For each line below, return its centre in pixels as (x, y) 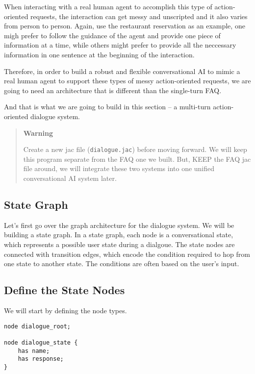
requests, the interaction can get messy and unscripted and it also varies (139, 16)
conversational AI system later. (70, 178)
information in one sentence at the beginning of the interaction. (99, 54)
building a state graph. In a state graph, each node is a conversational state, (119, 235)
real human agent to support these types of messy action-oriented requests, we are (127, 81)
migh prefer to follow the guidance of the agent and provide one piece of (112, 35)
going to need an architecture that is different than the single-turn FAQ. (113, 90)
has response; (41, 359)
